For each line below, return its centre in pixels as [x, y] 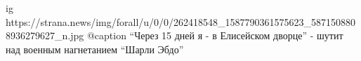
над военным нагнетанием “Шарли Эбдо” [95, 49]
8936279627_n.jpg [45, 35]
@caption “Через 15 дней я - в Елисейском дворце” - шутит [215, 35]
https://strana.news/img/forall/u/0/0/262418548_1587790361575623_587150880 [181, 21]
